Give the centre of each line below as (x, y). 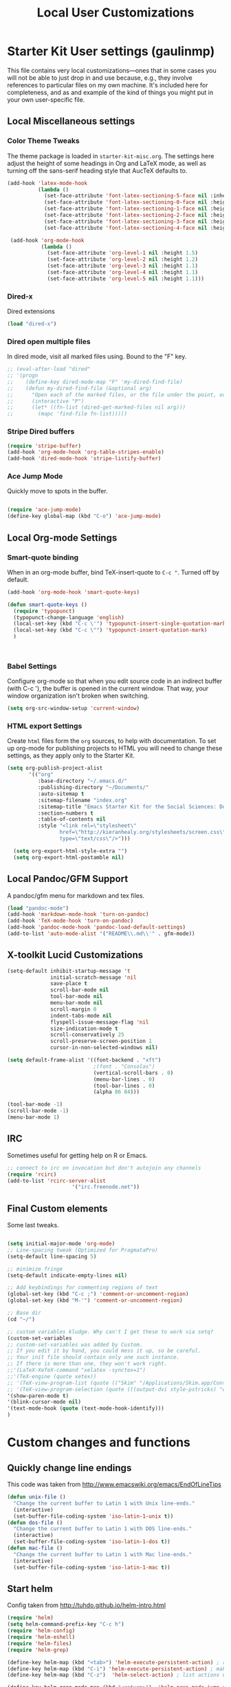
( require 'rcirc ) (32, 1174)
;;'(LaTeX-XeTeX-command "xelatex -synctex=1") (77, 1371)
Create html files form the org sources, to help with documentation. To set (112, 741)
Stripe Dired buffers (41, 431)
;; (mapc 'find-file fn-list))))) (67, 414)
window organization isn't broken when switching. (78, 696)
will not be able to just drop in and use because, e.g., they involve (100, 78)
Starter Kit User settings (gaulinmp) (111, 51)
